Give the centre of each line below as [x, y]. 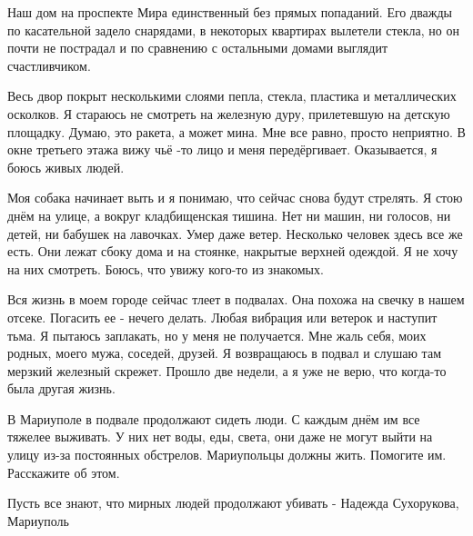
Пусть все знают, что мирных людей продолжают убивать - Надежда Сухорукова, [233, 503]
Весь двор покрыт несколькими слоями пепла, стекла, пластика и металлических [232, 96]
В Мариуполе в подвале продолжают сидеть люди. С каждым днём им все [214, 418]
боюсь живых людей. [66, 167]
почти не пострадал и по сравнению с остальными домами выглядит [198, 48]
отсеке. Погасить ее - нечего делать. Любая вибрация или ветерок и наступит [222, 317]
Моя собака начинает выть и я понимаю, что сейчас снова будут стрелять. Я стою [235, 198]
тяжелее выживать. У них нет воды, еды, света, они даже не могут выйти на [220, 437]
